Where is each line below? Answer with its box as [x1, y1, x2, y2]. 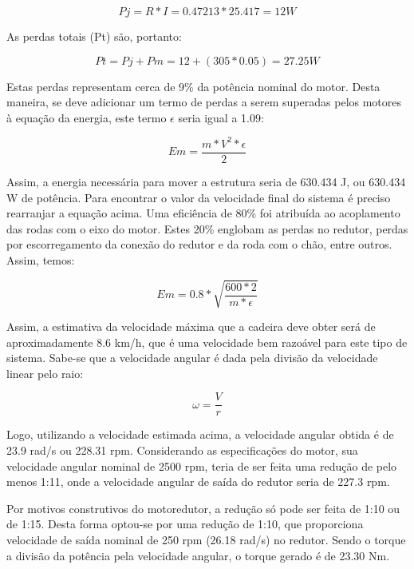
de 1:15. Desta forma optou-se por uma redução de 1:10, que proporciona [6, 515, 364, 532]
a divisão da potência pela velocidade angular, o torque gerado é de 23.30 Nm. [6, 547, 390, 563]
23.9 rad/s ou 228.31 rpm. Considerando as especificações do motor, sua [6, 442, 358, 459]
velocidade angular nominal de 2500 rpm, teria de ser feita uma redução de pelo [6, 457, 397, 474]
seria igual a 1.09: [178, 109, 264, 125]
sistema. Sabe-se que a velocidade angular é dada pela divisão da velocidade [6, 349, 378, 366]
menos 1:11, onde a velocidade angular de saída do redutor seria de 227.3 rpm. [6, 473, 390, 490]
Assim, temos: [6, 251, 75, 268]
